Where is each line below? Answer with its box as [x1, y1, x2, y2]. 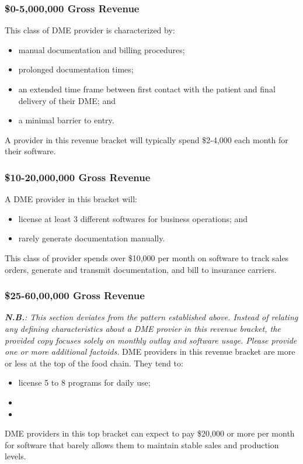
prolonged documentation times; [18, 63, 134, 75]
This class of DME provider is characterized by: [5, 24, 175, 36]
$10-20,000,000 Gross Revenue [5, 169, 151, 184]
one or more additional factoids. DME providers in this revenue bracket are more [5, 345, 295, 358]
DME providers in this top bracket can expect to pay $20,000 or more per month [5, 427, 295, 439]
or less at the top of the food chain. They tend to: [5, 356, 183, 369]
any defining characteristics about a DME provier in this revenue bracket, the [5, 322, 281, 334]
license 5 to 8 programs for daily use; [18, 376, 151, 389]
